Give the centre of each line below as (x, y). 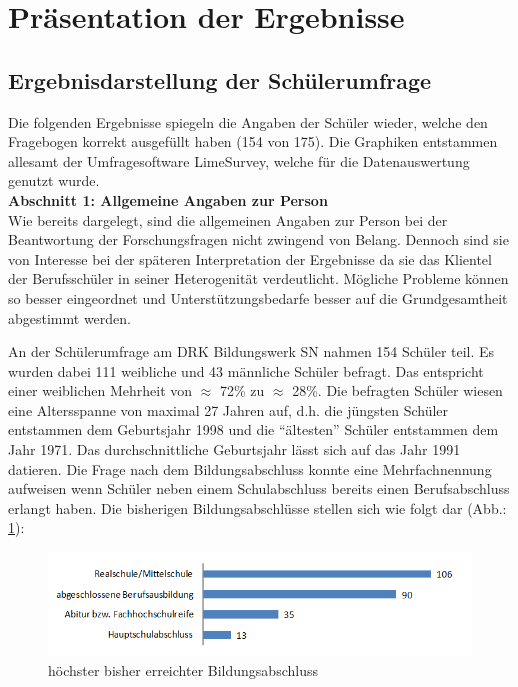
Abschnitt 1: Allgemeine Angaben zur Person (168, 199)
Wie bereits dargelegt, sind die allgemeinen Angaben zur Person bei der (228, 219)
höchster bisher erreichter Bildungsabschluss (183, 669)
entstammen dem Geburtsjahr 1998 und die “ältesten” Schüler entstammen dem (253, 429)
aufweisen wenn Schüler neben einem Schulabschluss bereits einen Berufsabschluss (259, 488)
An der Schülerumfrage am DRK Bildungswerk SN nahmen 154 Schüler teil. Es (251, 351)
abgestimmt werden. (69, 317)
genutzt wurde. (54, 180)
